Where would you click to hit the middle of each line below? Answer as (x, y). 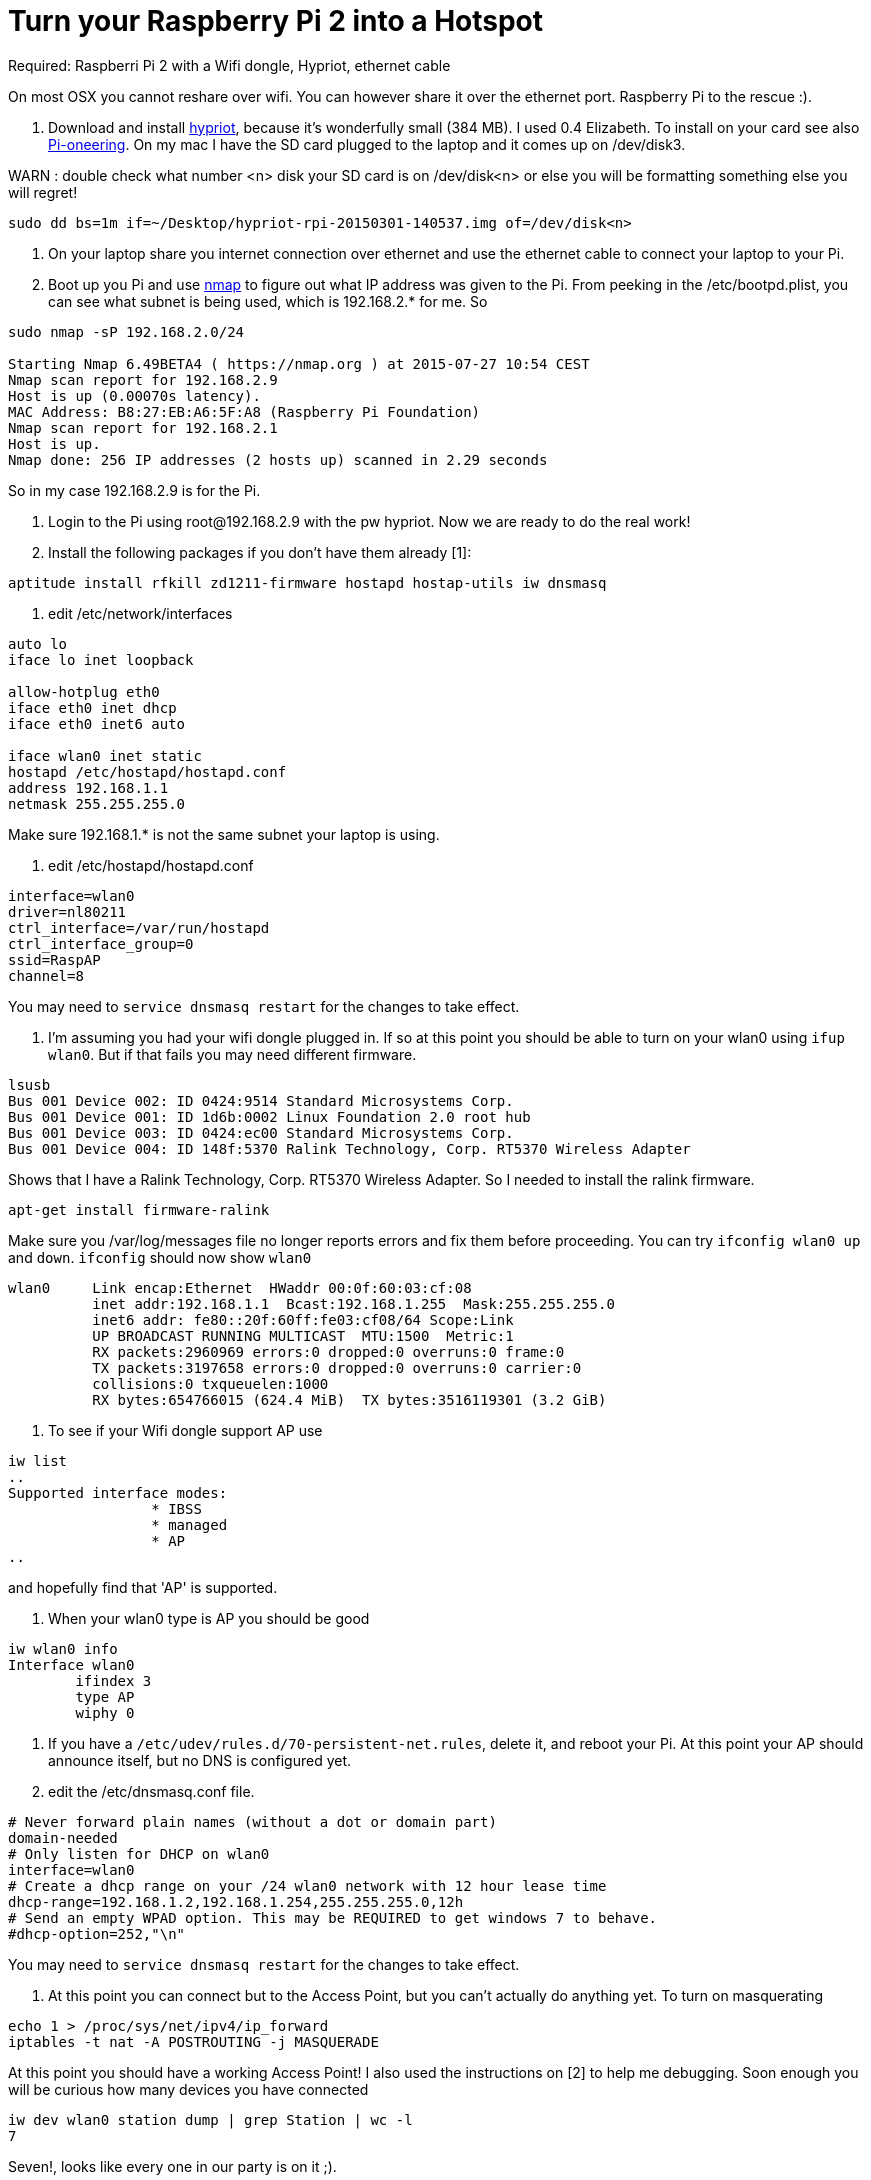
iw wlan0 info (63, 1648)
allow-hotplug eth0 (84, 691)
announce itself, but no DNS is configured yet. (200, 1760)
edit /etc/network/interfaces (140, 613)
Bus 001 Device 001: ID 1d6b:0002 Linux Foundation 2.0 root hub (269, 1116)
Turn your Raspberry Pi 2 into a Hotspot (276, 21)
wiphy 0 (105, 1712)
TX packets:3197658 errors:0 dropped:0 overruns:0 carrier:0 (337, 1367)
